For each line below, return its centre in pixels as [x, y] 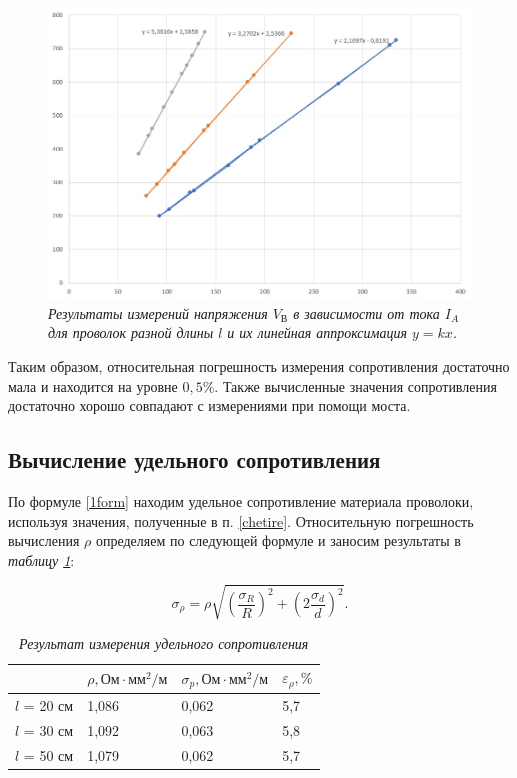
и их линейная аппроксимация [317, 332]
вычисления [44, 540]
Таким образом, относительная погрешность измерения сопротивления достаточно [259, 365]
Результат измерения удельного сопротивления [164, 642]
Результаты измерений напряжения [158, 312]
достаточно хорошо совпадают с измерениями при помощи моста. [209, 405]
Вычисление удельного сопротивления [194, 459]
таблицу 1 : [41, 559]
